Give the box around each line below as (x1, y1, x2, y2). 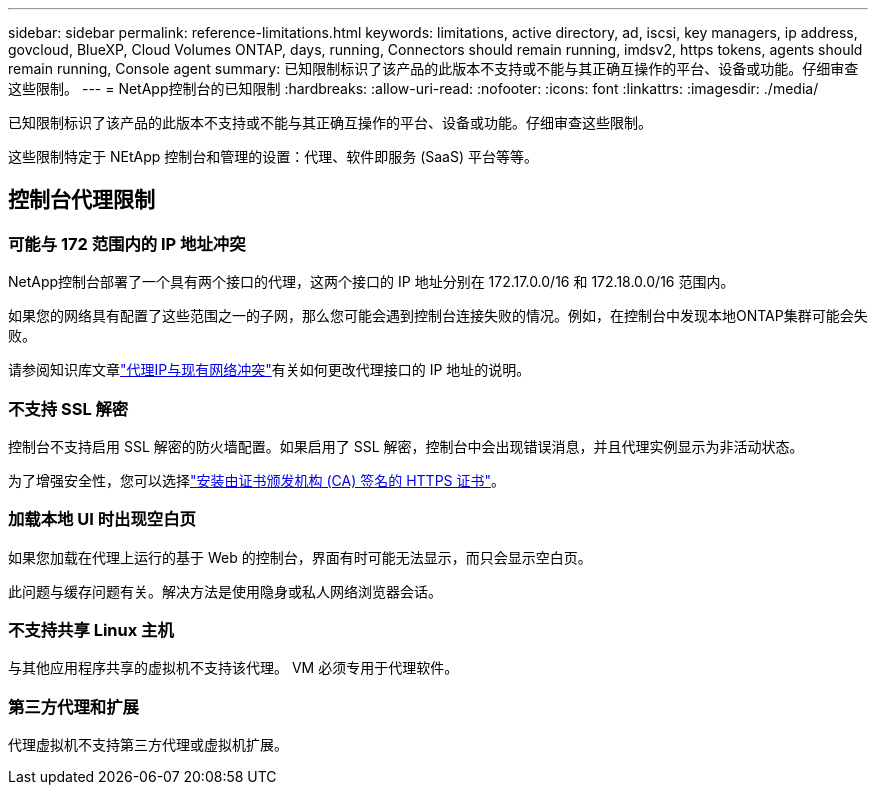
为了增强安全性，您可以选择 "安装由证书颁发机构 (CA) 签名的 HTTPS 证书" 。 (8, 471, 506, 489)
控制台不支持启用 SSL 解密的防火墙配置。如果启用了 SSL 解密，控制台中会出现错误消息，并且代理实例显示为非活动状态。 (8, 437, 804, 455)
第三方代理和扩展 (8, 696, 139, 717)
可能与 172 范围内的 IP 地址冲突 (8, 233, 246, 254)
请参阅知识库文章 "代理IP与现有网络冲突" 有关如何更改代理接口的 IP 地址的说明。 (8, 361, 531, 379)
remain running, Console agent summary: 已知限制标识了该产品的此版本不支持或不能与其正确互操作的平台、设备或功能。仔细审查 (8, 60, 859, 77)
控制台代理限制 (8, 187, 155, 213)
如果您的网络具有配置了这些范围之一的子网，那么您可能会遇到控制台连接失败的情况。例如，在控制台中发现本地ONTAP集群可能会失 (8, 307, 868, 325)
